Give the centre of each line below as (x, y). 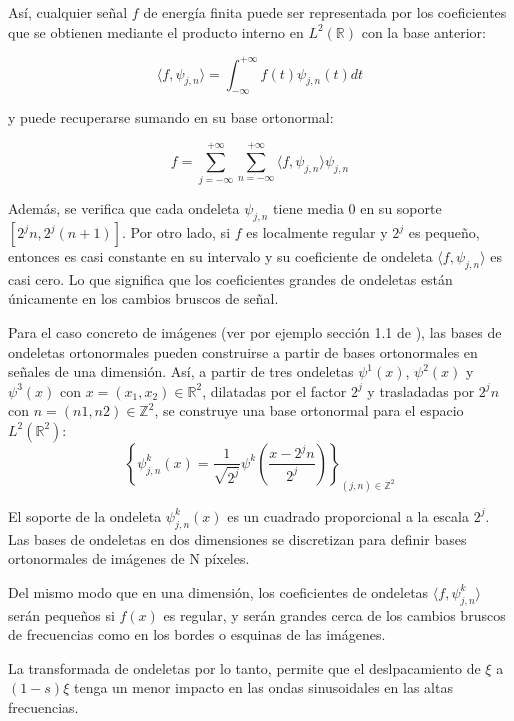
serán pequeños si (61, 614)
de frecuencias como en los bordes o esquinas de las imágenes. (197, 634)
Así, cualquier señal (68, 12)
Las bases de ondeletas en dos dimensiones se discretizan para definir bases (237, 538)
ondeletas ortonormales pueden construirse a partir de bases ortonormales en (243, 351)
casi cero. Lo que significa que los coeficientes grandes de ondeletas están (230, 278)
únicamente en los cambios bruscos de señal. (143, 298)
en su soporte (401, 208)
